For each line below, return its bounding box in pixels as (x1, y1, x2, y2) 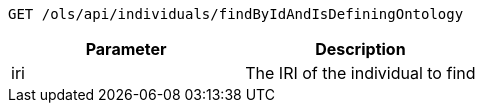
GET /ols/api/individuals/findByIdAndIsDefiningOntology (8, 6, 464, 22)
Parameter (85, 39, 167, 59)
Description (315, 39, 406, 59)
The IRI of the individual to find (245, 63, 476, 83)
